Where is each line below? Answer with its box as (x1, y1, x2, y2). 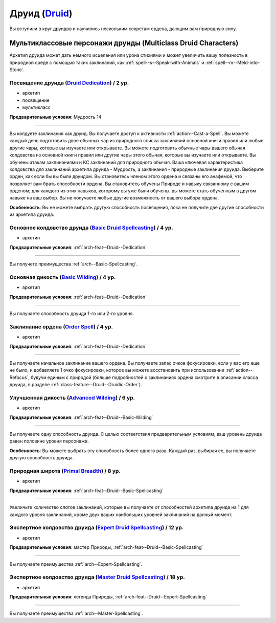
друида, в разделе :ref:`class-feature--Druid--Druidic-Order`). (9, 382, 143, 388)
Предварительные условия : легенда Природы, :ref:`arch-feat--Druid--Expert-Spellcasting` (9, 594, 207, 600)
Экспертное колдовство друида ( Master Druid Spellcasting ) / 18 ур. (9, 573, 185, 581)
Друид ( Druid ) (9, 8, 73, 19)
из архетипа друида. (9, 211, 55, 217)
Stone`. (9, 66, 25, 73)
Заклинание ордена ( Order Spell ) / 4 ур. (9, 323, 113, 330)
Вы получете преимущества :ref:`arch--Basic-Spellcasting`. (9, 261, 138, 267)
